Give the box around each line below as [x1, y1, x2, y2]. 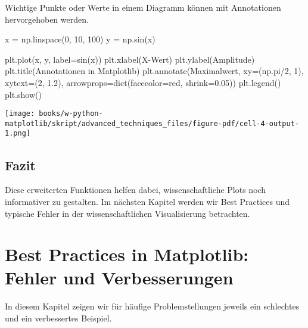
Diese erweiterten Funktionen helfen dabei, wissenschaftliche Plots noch [5, 183, 266, 196]
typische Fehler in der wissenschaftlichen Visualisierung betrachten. [5, 207, 250, 219]
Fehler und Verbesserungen [5, 265, 234, 290]
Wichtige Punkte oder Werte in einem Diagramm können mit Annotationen [5, 1, 281, 13]
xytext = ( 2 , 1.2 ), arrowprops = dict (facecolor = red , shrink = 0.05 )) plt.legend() [5, 76, 281, 88]
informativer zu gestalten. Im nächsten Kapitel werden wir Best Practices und [5, 195, 290, 207]
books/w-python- [39, 109, 103, 118]
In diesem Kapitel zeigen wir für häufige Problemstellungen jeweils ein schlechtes [5, 300, 300, 312]
